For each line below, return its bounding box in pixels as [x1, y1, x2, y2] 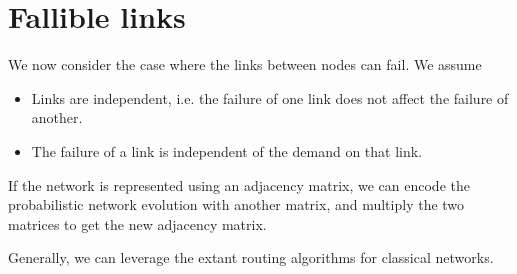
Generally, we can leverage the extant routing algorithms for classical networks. [8, 247, 494, 268]
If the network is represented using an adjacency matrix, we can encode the [8, 174, 470, 195]
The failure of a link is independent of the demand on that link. [31, 140, 423, 161]
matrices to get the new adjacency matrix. [8, 213, 267, 234]
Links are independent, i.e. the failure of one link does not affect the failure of [31, 87, 509, 108]
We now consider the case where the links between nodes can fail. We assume [8, 54, 482, 75]
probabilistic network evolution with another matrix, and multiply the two [8, 194, 465, 215]
